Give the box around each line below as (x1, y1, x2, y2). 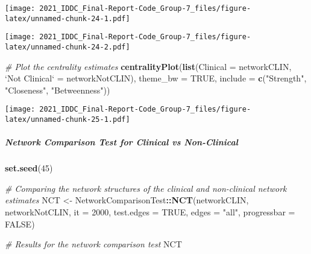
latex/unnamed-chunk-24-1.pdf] (5, 14, 130, 23)
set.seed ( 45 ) (5, 162, 53, 174)
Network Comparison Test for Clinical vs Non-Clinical (5, 136, 238, 148)
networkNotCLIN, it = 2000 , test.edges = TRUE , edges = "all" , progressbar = (5, 206, 295, 218)
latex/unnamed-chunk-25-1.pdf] (5, 115, 130, 124)
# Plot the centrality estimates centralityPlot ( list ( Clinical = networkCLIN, (5, 60, 292, 72)
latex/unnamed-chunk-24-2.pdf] (5, 42, 130, 51)
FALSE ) (5, 217, 35, 230)
